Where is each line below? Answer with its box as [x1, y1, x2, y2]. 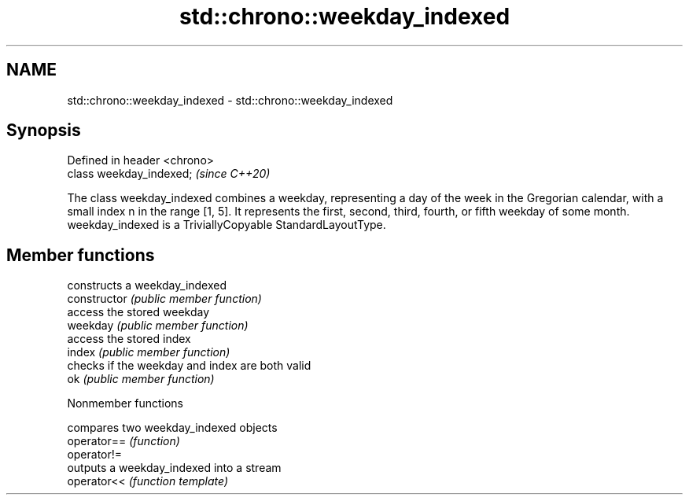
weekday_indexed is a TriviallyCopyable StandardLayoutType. [67, 218, 386, 232]
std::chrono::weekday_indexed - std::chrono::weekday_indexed [67, 93, 393, 107]
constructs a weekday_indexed [67, 278, 227, 293]
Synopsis [6, 120, 81, 141]
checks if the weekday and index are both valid [67, 359, 311, 373]
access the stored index [67, 332, 191, 346]
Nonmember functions [67, 396, 183, 411]
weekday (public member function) [67, 319, 249, 333]
